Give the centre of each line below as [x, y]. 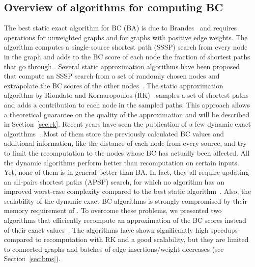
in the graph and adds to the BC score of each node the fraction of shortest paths [127, 56]
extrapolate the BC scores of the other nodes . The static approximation [113, 85]
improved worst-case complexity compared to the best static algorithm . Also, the [127, 191]
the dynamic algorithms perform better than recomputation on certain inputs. [122, 162]
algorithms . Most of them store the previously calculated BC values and [114, 133]
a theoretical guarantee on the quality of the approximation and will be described [127, 114]
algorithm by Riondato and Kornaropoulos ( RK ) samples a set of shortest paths [126, 95]
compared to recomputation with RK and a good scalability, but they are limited [126, 239]
